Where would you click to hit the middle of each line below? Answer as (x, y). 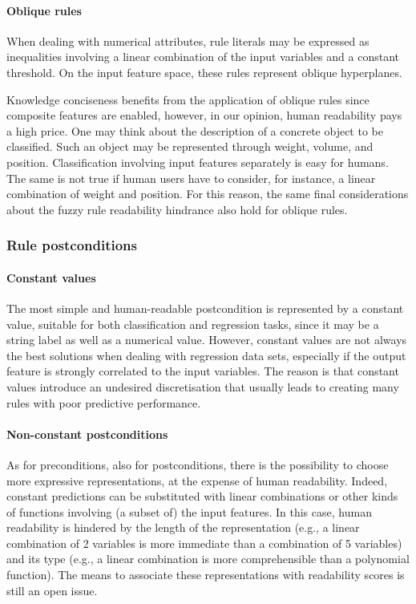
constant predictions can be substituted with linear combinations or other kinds (202, 496)
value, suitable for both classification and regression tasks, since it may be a (193, 324)
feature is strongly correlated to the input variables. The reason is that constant (203, 371)
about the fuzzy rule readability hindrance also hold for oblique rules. (177, 209)
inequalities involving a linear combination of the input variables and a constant (203, 57)
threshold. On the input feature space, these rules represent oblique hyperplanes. (204, 72)
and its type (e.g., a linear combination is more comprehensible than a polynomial (208, 559)
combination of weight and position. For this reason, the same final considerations (208, 194)
